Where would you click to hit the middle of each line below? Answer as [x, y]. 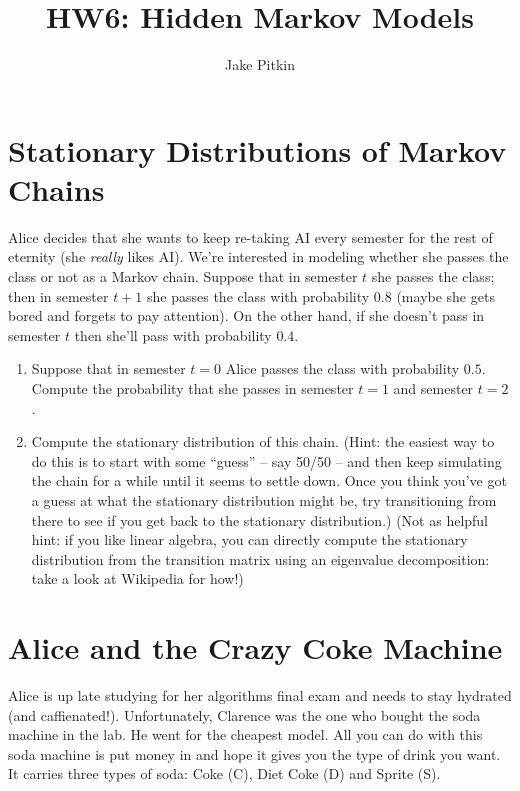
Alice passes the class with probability [342, 368]
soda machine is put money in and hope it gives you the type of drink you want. [254, 753]
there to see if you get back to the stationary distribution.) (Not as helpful [260, 519]
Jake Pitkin [259, 64]
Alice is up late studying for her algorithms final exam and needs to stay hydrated [260, 695]
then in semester [58, 295]
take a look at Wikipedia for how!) [137, 578]
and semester [433, 388]
